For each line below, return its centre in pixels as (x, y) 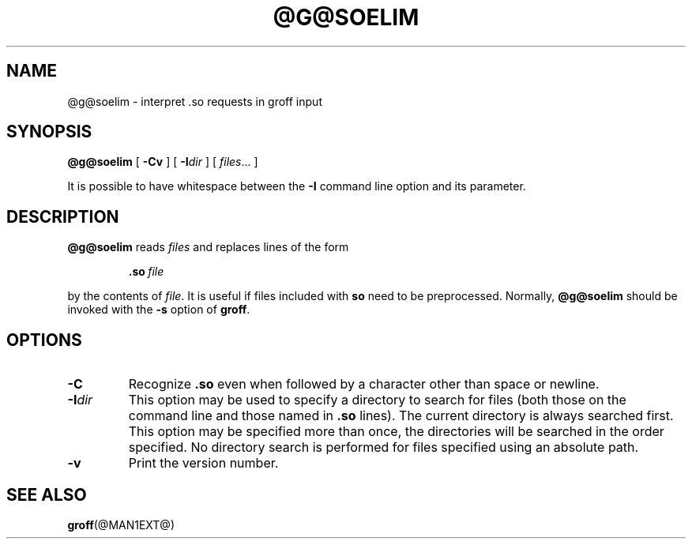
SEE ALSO (47, 494)
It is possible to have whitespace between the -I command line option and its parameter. (297, 186)
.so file (146, 272)
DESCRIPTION (63, 216)
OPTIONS (44, 340)
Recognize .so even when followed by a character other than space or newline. (364, 384)
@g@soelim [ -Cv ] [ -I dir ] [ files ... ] (163, 162)
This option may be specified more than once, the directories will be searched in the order (396, 432)
